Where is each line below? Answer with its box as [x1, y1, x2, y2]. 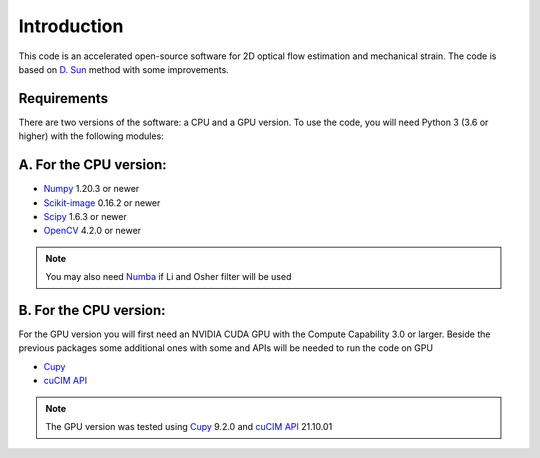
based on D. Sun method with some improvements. [18, 63, 229, 75]
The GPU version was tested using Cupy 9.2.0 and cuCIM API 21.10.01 [45, 420, 333, 432]
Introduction [18, 15, 124, 37]
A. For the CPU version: [18, 156, 167, 174]
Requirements [18, 90, 109, 107]
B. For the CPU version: [18, 301, 166, 319]
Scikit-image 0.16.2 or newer [43, 196, 161, 209]
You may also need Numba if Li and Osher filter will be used [45, 271, 292, 283]
